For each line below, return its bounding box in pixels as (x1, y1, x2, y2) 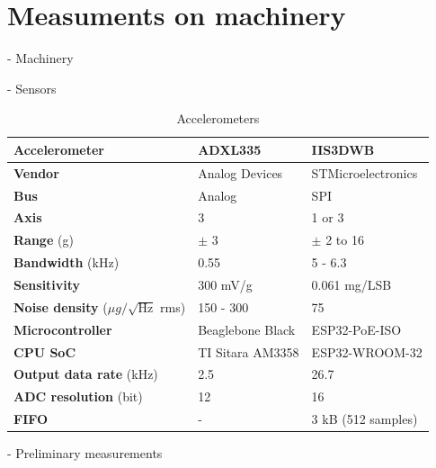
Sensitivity (13, 274, 81, 293)
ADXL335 (198, 139, 262, 158)
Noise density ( (13, 297, 108, 316)
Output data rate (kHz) (13, 364, 158, 383)
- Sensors (7, 78, 57, 97)
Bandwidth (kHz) (13, 253, 120, 272)
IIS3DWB (311, 139, 375, 158)
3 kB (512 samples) (311, 409, 418, 428)
